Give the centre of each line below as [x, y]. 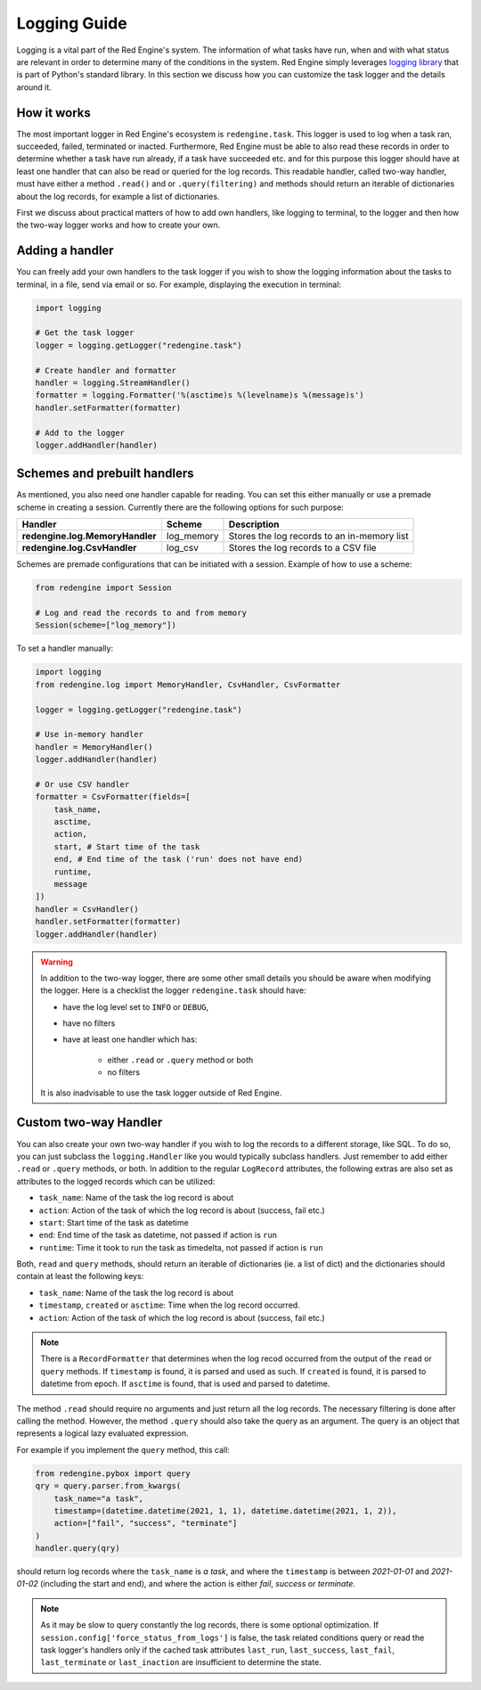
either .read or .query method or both [180, 1060]
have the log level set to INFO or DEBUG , [136, 1006]
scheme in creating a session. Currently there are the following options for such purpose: [180, 507]
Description [254, 524]
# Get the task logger [85, 333]
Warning [57, 962]
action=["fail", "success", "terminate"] [146, 1523]
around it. [34, 87]
